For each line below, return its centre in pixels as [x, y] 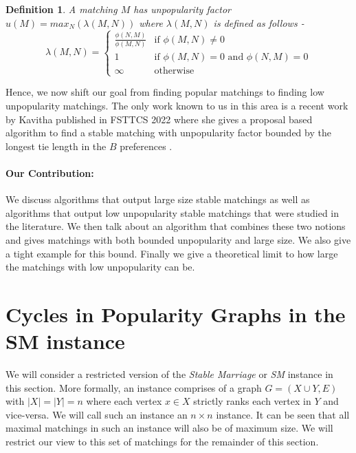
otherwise [174, 71]
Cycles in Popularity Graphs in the [176, 314]
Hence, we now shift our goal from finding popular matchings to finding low [165, 92]
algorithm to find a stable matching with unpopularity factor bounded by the [168, 133]
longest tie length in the [56, 146]
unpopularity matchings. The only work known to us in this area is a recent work [177, 105]
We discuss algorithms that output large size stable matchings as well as [158, 199]
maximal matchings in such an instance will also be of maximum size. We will [169, 428]
